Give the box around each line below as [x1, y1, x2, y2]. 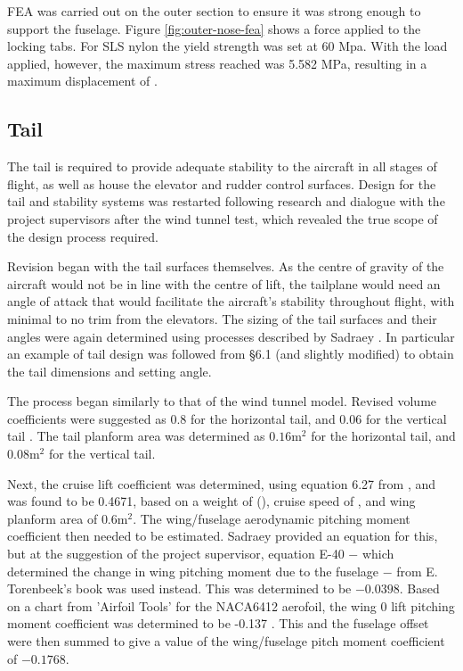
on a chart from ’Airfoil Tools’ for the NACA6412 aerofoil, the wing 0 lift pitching [7, 596, 455, 615]
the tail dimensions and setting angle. [7, 361, 212, 380]
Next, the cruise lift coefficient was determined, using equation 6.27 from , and [7, 474, 435, 493]
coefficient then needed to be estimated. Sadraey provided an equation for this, [7, 526, 438, 545]
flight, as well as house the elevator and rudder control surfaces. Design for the [7, 174, 436, 193]
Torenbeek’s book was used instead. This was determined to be [7, 579, 352, 598]
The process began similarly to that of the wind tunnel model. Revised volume [7, 392, 437, 410]
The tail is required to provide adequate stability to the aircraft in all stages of [7, 157, 437, 176]
